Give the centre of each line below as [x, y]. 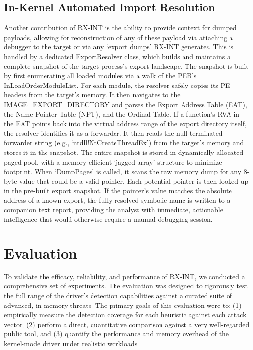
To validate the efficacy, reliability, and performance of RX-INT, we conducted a [125, 276]
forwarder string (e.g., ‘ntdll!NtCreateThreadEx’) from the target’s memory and [124, 142]
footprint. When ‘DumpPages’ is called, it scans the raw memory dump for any [123, 171]
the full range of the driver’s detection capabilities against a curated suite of [118, 295]
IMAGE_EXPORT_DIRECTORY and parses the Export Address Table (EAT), [126, 104]
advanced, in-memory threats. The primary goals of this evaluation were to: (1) [123, 305]
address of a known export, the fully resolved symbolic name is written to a [117, 200]
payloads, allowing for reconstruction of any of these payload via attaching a [118, 37]
